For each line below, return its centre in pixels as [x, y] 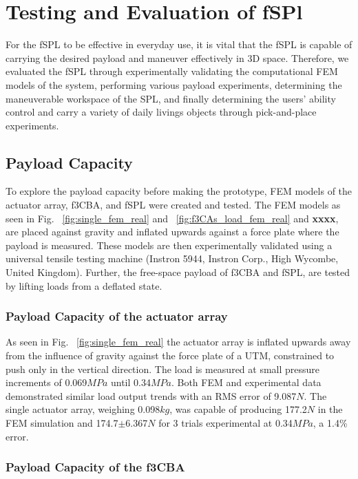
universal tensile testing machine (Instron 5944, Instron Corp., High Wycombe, [172, 258]
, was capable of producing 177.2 [238, 409]
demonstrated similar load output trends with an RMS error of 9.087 [151, 395]
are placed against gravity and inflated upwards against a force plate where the [172, 232]
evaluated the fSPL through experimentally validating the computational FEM [172, 71]
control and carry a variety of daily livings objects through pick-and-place [161, 112]
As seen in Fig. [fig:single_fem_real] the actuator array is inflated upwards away [178, 342]
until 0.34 [130, 382]
